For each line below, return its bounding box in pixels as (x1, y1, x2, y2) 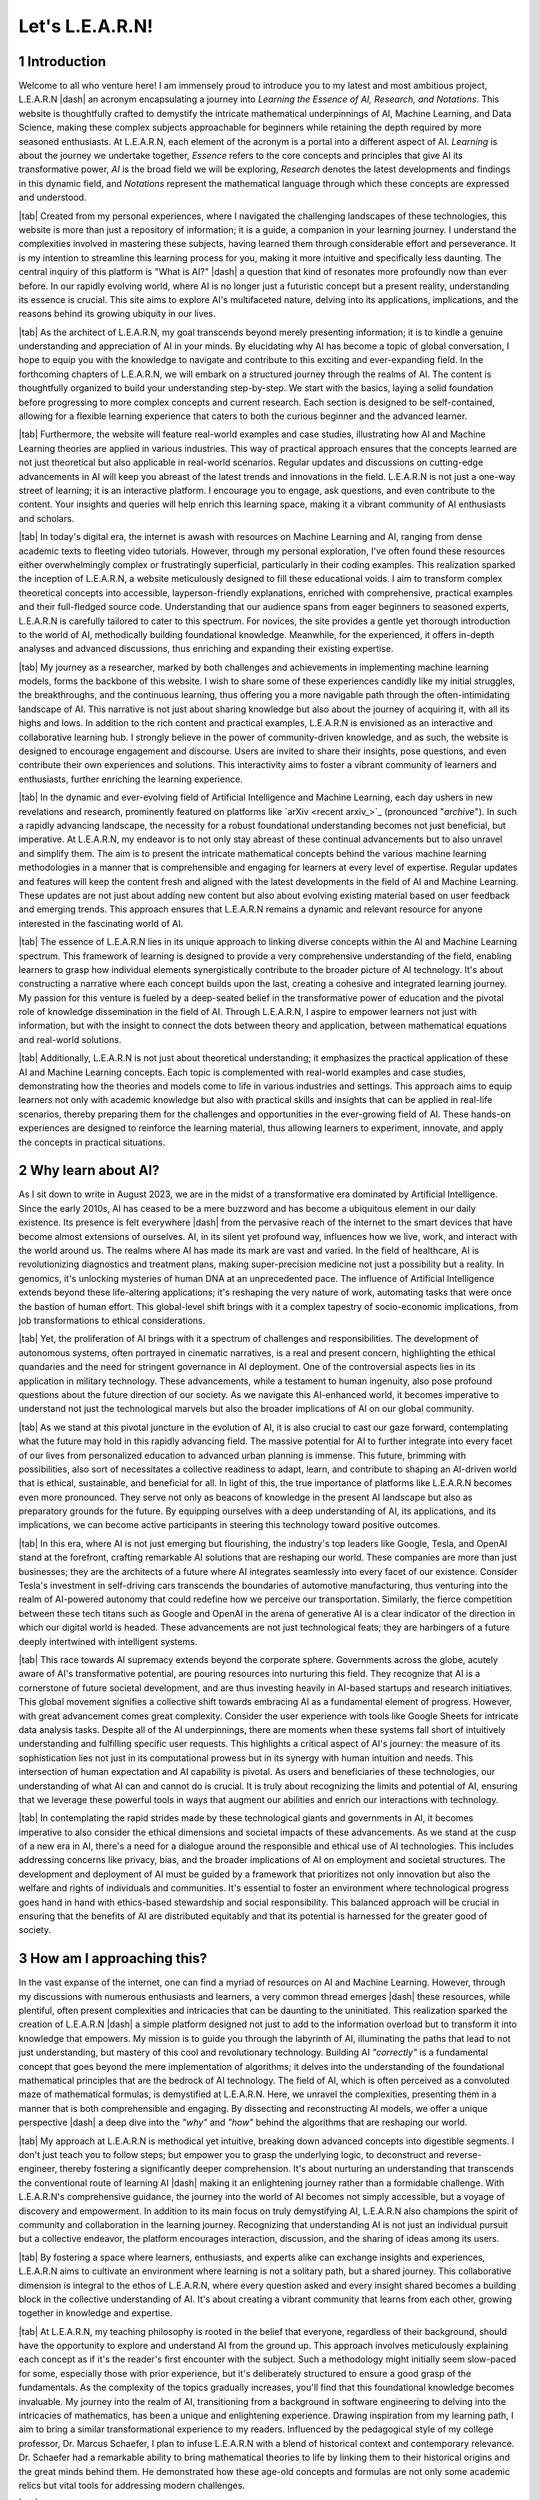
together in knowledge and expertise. (18, 2307, 173, 2319)
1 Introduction (18, 53, 107, 70)
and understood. (18, 191, 87, 204)
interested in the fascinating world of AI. (18, 917, 184, 929)
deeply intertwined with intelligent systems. (18, 1635, 198, 1647)
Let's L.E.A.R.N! (18, 15, 154, 37)
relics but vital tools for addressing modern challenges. (18, 2479, 245, 2491)
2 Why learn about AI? (18, 1162, 160, 1179)
